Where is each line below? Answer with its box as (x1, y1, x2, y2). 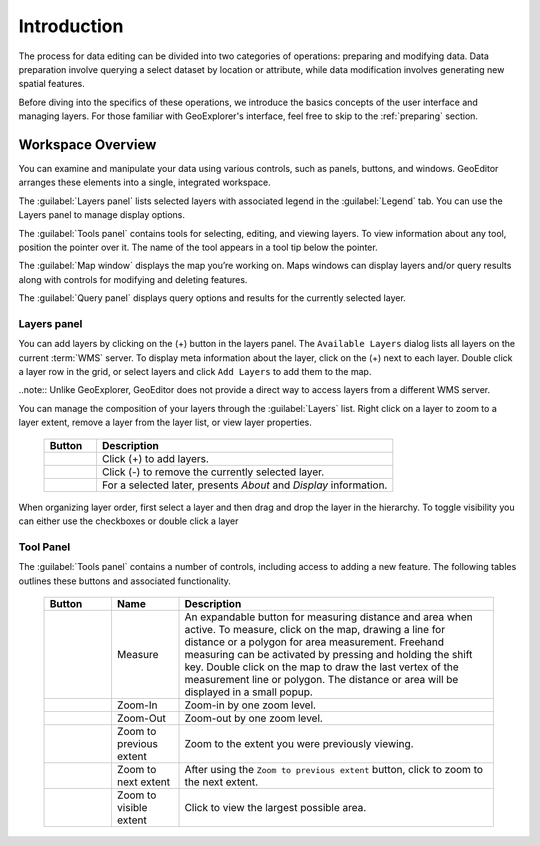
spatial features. (18, 78, 85, 90)
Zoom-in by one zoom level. (184, 698, 317, 712)
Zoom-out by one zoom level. (184, 711, 324, 725)
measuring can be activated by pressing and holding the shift (184, 647, 473, 661)
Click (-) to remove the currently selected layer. (101, 465, 325, 479)
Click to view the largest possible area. (184, 800, 367, 814)
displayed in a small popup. (184, 685, 314, 699)
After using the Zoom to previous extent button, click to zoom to (184, 762, 484, 776)
